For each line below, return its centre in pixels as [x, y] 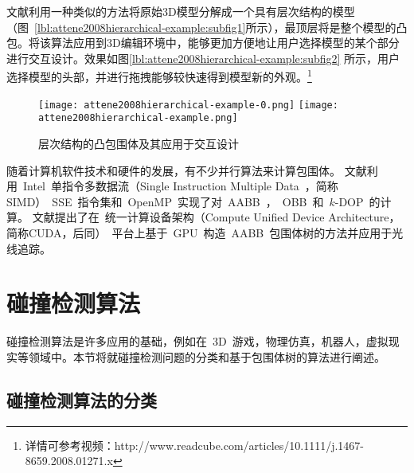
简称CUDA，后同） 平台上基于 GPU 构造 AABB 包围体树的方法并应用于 [199, 232]
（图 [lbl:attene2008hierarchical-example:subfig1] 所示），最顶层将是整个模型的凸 [207, 27]
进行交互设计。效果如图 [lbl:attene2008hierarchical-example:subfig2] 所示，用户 [203, 58]
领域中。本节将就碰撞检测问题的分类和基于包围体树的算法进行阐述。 [207, 356]
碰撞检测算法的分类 [82, 399]
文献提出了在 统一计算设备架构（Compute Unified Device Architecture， [216, 217]
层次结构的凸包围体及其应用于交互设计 [139, 143]
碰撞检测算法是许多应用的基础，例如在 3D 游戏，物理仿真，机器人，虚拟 [197, 341]
